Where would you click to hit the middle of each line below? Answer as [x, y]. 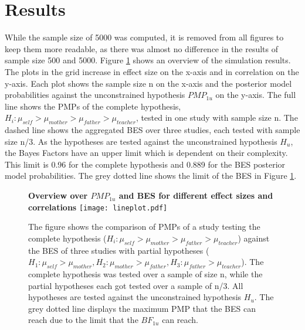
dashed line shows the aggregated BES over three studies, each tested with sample [152, 130]
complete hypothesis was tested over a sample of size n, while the [145, 274]
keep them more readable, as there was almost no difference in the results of [142, 48]
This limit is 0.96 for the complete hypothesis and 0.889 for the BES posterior [145, 164]
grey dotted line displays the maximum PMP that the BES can [142, 308]
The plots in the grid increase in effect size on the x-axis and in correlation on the [152, 71]
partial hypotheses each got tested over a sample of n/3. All [136, 285]
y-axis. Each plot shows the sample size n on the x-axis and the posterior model [148, 83]
